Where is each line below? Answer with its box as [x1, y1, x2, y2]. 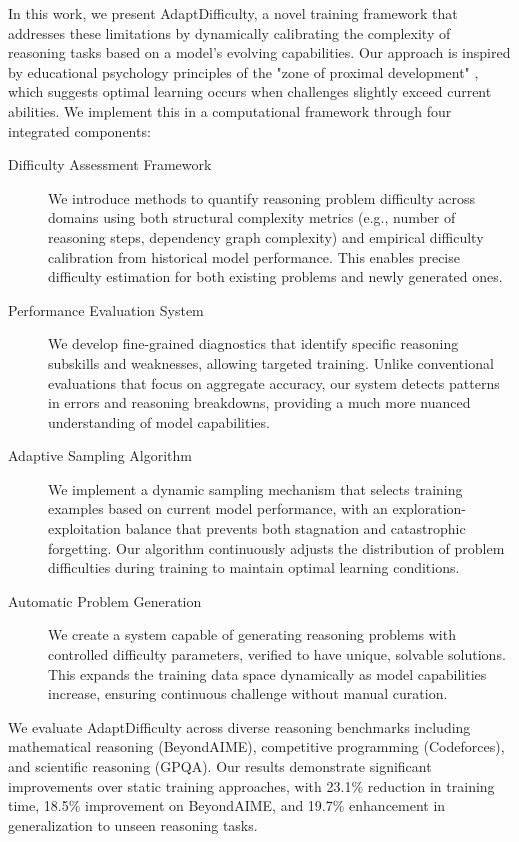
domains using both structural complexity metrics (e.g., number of [48, 207, 456, 228]
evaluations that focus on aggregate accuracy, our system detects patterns [48, 372, 500, 393]
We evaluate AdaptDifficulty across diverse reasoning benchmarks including [8, 716, 471, 737]
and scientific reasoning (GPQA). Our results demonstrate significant [8, 756, 432, 776]
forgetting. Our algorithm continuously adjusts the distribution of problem [48, 537, 505, 558]
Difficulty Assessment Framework [8, 154, 212, 175]
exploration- [392, 498, 467, 519]
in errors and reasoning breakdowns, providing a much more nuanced [48, 392, 471, 413]
